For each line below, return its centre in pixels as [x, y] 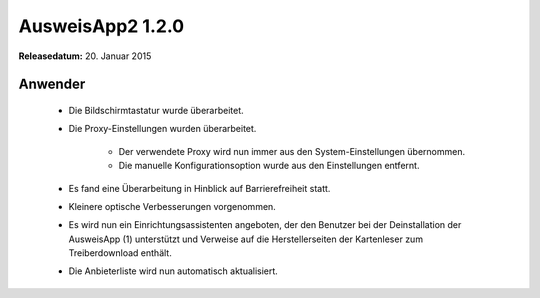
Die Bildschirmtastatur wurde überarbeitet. [156, 110]
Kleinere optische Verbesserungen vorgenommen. [172, 206]
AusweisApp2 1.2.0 [101, 26]
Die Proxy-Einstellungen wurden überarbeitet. [162, 129]
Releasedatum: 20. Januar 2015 [85, 56]
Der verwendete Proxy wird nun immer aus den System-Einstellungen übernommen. [291, 151]
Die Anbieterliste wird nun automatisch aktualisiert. [173, 271]
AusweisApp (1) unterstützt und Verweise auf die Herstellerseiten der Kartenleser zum [246, 239]
